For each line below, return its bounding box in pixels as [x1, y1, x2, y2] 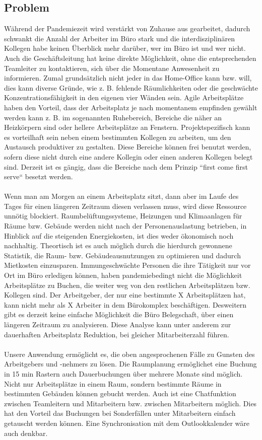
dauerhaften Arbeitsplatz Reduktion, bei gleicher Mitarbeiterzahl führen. [4, 329, 229, 339]
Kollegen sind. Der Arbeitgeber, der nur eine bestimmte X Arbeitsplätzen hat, [4, 289, 246, 300]
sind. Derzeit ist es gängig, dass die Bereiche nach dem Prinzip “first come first [4, 161, 248, 172]
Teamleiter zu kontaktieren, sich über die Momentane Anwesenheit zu [4, 62, 220, 73]
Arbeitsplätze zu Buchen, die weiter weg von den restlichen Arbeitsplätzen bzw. [4, 279, 250, 290]
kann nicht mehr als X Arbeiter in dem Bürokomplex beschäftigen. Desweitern [4, 299, 247, 310]
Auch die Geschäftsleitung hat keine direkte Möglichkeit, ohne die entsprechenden [4, 52, 256, 63]
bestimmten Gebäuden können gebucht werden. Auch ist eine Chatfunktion [4, 388, 236, 399]
